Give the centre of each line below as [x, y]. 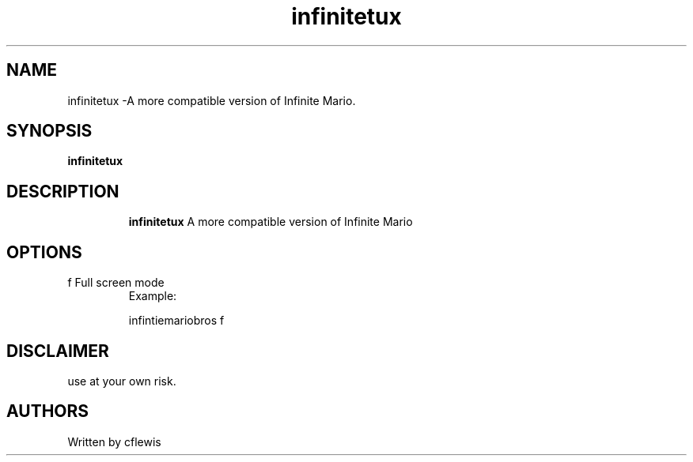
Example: [153, 296]
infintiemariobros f [176, 321]
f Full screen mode [116, 283]
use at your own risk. [122, 381]
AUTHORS [48, 411]
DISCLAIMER [58, 351]
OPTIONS [44, 252]
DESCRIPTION [63, 191]
